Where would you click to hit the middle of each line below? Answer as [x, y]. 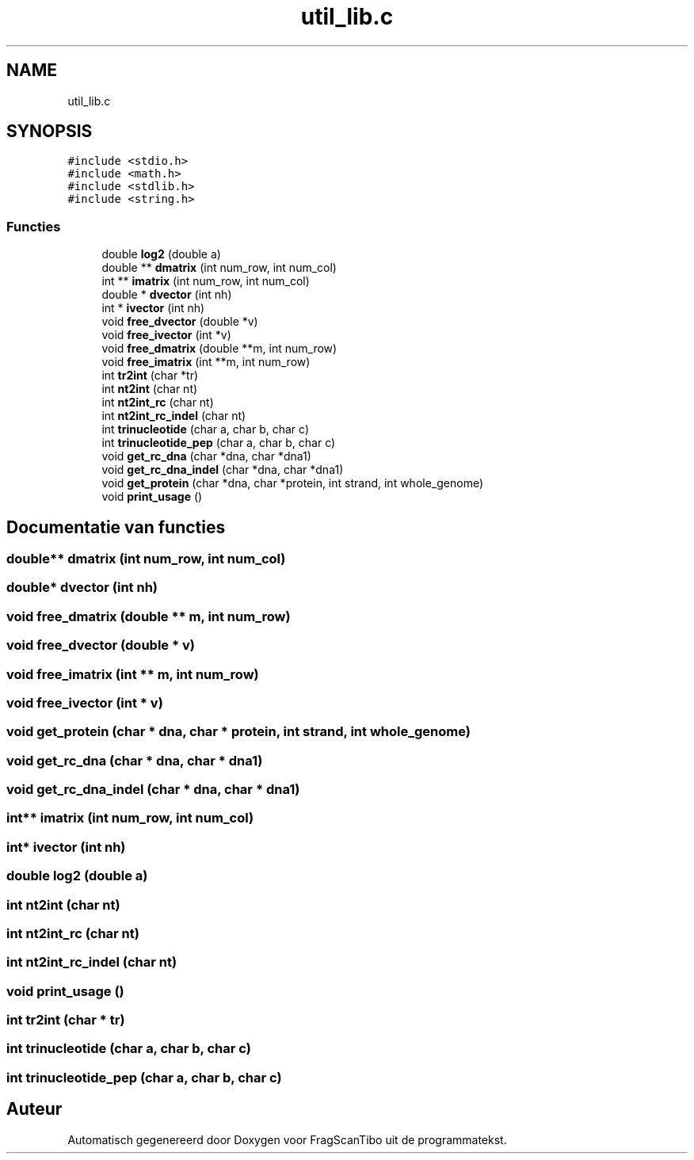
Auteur [34, 1109]
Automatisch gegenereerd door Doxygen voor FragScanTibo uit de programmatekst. [287, 1139]
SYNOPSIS [50, 132]
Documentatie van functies [116, 527]
